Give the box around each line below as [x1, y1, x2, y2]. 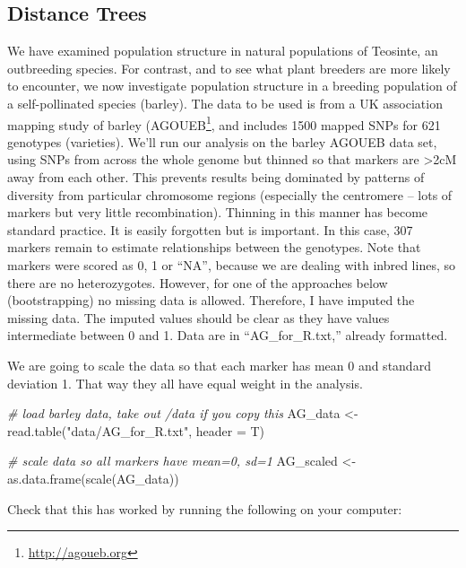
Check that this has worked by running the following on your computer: [7, 499, 402, 518]
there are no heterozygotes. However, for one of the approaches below [7, 273, 388, 292]
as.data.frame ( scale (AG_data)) [7, 468, 179, 487]
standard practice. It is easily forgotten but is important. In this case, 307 [7, 220, 413, 239]
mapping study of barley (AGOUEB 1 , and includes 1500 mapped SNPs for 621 [7, 112, 441, 134]
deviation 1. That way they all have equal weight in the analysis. [7, 373, 363, 392]
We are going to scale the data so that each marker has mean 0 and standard [7, 355, 431, 374]
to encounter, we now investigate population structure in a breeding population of [7, 76, 457, 95]
